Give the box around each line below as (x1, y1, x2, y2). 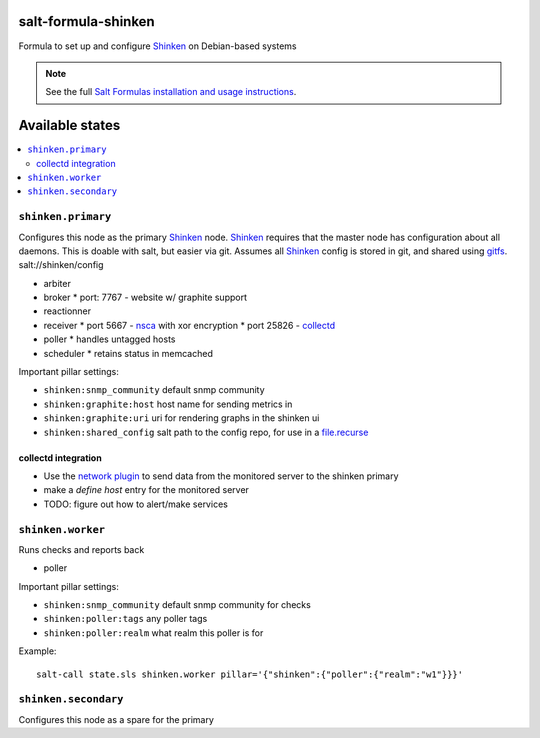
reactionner (43, 305, 92, 317)
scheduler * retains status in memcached (43, 347, 214, 359)
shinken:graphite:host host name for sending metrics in (43, 398, 293, 410)
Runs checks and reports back (18, 543, 145, 555)
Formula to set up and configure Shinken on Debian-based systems (18, 40, 297, 52)
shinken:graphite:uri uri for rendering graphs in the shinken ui (43, 412, 320, 424)
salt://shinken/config (18, 259, 104, 271)
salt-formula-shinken (18, 13, 155, 30)
